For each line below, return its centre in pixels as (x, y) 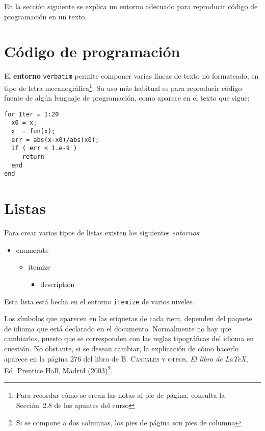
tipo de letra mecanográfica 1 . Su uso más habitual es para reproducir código (123, 87)
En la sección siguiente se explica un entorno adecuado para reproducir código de (131, 6)
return (33, 157)
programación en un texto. (46, 16)
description (58, 284)
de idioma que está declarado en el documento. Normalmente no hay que (118, 328)
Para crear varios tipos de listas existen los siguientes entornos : (103, 233)
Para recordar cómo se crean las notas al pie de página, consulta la (121, 395)
